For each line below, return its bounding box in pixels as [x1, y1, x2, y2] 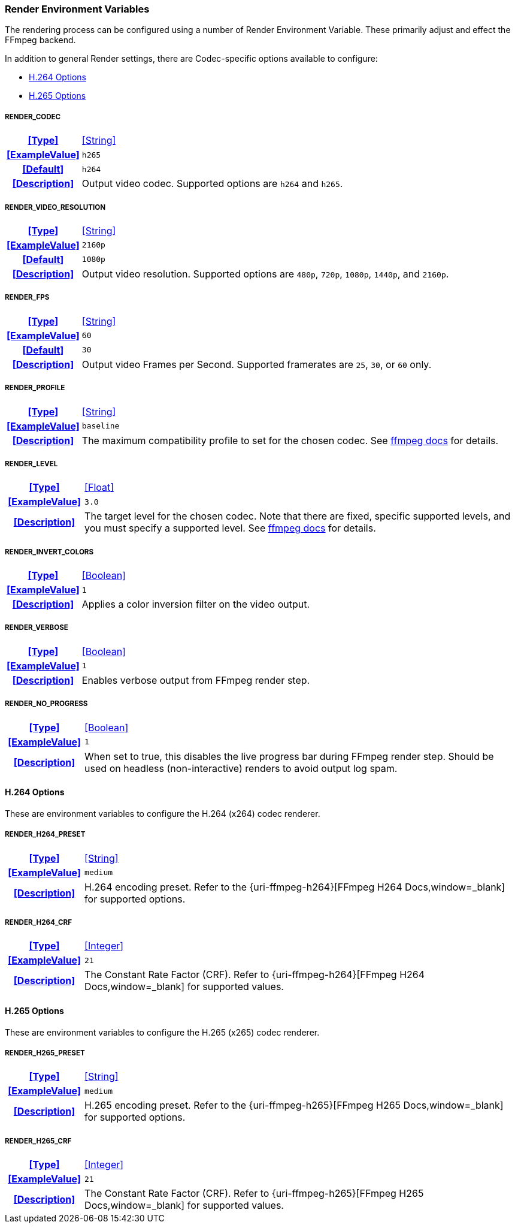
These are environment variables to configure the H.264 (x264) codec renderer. [5, 808, 320, 819]
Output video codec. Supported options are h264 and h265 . [81, 177, 343, 190]
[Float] [84, 481, 114, 494]
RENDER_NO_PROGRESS [5, 699, 88, 708]
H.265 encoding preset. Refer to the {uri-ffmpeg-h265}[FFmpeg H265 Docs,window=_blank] [84, 1099, 504, 1112]
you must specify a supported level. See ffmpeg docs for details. [84, 522, 376, 535]
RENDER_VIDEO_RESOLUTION [5, 203, 106, 212]
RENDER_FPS [5, 293, 50, 302]
